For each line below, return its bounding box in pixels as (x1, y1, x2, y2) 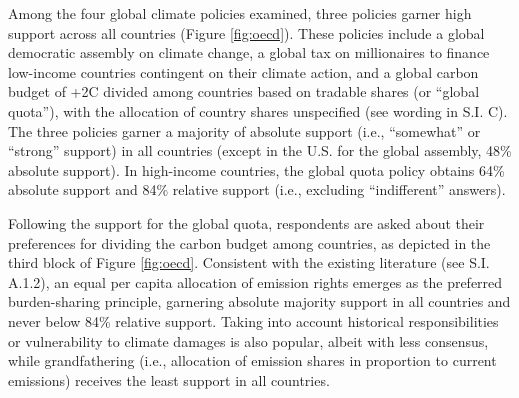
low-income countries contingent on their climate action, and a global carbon (8, 61, 479, 82)
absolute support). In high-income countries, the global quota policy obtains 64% (8, 159, 505, 180)
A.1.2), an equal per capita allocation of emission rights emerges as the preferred (8, 271, 503, 292)
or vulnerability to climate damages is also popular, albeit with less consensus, (8, 330, 489, 351)
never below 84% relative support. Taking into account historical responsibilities (8, 310, 499, 331)
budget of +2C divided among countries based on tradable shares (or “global (8, 81, 480, 102)
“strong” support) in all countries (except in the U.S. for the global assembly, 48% (8, 140, 512, 161)
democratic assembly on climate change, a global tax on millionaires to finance (8, 42, 490, 63)
